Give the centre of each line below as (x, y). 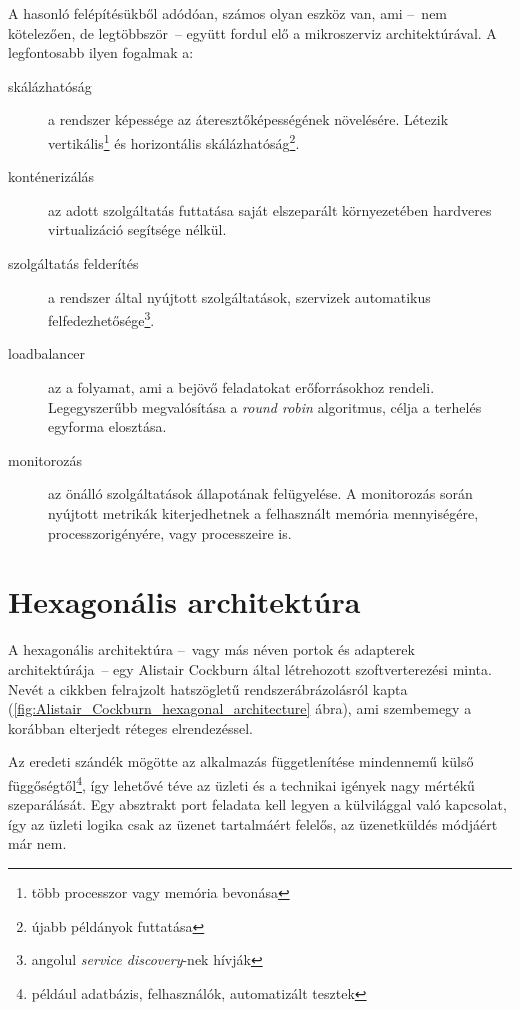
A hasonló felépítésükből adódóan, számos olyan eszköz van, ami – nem (228, 13)
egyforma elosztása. (107, 426)
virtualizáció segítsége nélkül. (137, 229)
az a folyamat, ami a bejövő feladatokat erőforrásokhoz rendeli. (241, 387)
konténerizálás (51, 176)
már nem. (37, 843)
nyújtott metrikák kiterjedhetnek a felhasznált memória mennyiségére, (263, 513)
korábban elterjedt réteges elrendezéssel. (130, 727)
